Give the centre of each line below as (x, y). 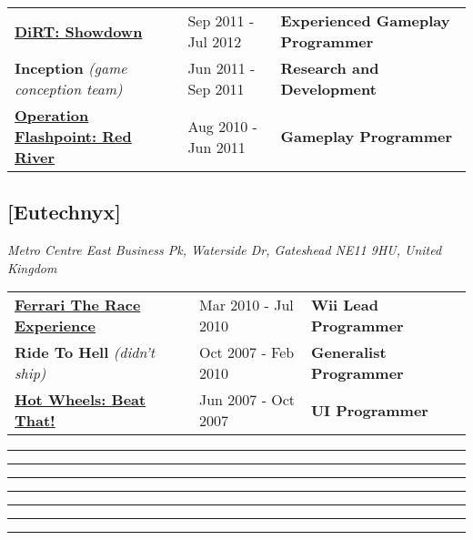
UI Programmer (369, 410)
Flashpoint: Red (73, 136)
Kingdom (32, 267)
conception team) (69, 89)
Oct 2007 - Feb (247, 352)
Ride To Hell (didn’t (85, 352)
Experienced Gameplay (365, 20)
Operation (52, 115)
